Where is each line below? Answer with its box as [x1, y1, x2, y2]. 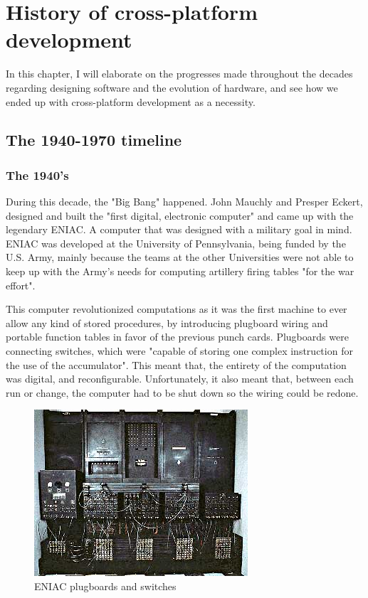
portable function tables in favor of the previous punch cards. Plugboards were [6, 329, 349, 344]
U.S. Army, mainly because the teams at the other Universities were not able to [6, 250, 354, 265]
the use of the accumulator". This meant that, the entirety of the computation [6, 357, 347, 372]
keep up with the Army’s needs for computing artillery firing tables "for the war [6, 264, 354, 279]
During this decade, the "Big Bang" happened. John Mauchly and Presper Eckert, [6, 194, 363, 209]
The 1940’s [6, 166, 69, 183]
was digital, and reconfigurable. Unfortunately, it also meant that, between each [6, 371, 354, 386]
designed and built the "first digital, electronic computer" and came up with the [6, 208, 354, 223]
